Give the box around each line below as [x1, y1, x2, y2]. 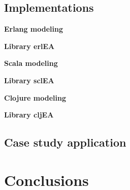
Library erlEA [4, 40, 55, 51]
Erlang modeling [4, 23, 63, 34]
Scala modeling [4, 58, 58, 68]
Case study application [4, 134, 126, 150]
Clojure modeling [4, 92, 66, 103]
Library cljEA [4, 109, 54, 120]
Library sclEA [4, 75, 54, 85]
